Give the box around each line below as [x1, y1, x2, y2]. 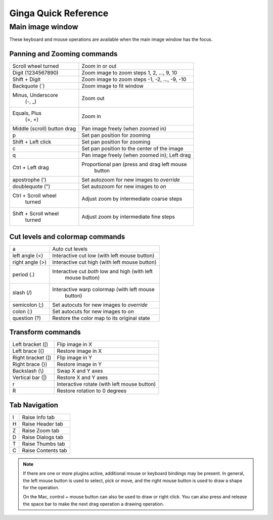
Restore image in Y [57, 361, 102, 368]
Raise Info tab [22, 413, 55, 420]
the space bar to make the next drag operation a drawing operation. [23, 501, 164, 507]
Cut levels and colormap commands [9, 232, 125, 241]
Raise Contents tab [22, 447, 68, 454]
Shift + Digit [12, 76, 40, 83]
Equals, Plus [12, 110, 42, 117]
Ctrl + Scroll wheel [12, 192, 57, 199]
